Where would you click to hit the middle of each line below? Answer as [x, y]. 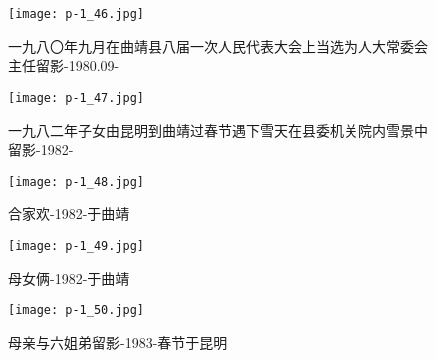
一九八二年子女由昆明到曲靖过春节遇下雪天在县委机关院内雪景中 [218, 129]
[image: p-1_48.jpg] [76, 181]
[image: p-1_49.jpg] [76, 245]
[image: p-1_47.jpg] [76, 97]
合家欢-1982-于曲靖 [69, 213]
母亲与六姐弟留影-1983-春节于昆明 [118, 341]
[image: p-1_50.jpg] [76, 310]
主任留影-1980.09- [64, 65]
